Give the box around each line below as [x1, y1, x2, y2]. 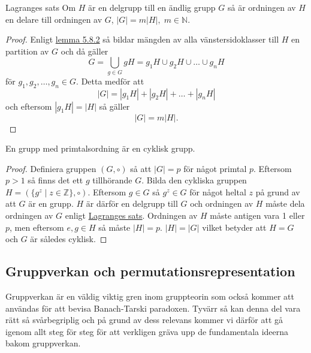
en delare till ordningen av [5, 13, 102, 25]
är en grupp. [28, 197, 74, 210]
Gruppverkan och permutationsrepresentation [5, 262, 295, 280]
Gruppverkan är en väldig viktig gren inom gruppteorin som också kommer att [5, 290, 294, 303]
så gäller [99, 99, 130, 112]
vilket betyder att [202, 221, 267, 233]
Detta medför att [81, 74, 144, 87]
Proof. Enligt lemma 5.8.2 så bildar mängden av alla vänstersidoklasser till [5, 33, 279, 46]
